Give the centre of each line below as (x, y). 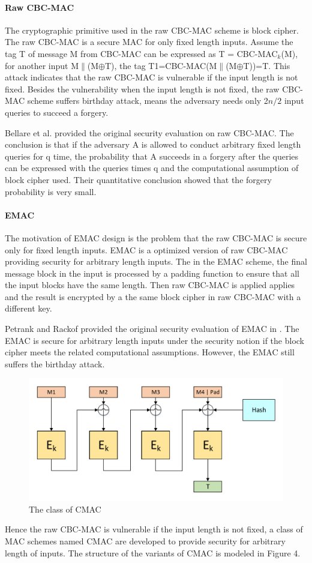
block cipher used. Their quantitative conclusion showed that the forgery (138, 179)
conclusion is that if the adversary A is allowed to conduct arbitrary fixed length (153, 144)
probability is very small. (51, 191)
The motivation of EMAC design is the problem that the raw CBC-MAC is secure (156, 237)
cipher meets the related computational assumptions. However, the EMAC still (150, 352)
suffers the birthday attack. (55, 363)
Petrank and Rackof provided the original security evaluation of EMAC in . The (152, 329)
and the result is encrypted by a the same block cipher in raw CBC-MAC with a (153, 296)
